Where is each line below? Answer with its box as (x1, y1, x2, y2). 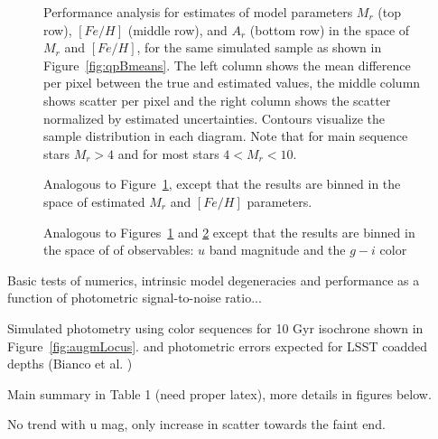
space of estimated (43, 191, 145, 210)
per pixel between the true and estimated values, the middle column (43, 73, 421, 92)
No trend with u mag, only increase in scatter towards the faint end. (7, 415, 386, 434)
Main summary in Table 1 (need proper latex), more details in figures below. (7, 384, 432, 403)
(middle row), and (127, 20, 228, 39)
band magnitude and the (209, 240, 346, 259)
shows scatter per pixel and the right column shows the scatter (43, 90, 391, 109)
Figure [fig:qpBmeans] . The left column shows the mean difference (43, 55, 411, 74)
